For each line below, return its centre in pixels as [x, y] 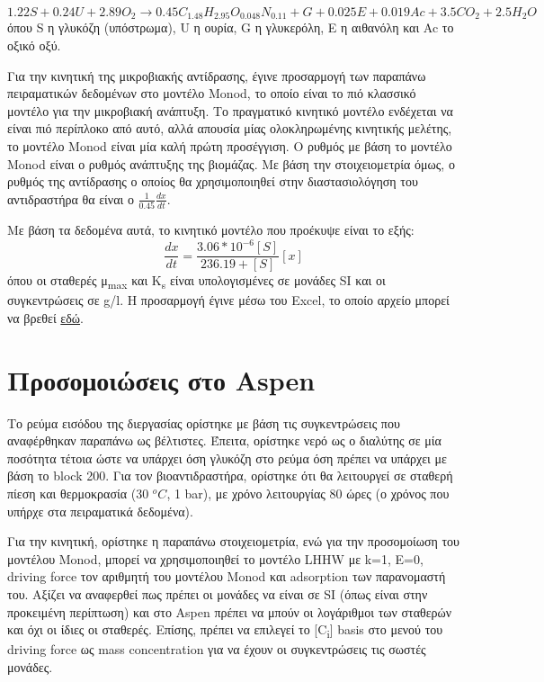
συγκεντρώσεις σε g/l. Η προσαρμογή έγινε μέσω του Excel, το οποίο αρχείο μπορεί [228, 300]
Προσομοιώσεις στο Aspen [161, 379]
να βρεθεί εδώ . [45, 317]
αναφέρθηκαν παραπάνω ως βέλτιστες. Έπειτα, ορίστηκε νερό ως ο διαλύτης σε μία [224, 440]
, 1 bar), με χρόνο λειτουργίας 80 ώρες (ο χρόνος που [308, 494]
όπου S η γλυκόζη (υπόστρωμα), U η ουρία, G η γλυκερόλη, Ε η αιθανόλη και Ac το [231, 27]
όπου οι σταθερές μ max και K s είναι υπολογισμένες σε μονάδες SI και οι [196, 282]
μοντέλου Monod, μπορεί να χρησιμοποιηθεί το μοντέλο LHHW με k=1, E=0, [215, 558]
